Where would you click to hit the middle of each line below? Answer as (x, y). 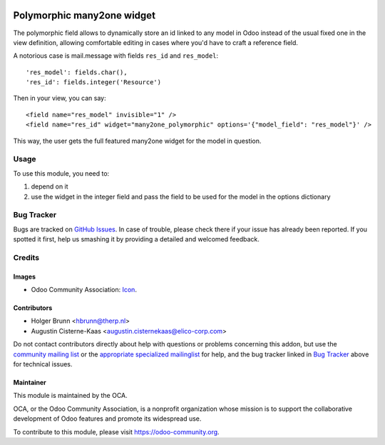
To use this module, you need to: (61, 173)
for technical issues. (43, 364)
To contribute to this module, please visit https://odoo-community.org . (117, 431)
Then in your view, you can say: (60, 98)
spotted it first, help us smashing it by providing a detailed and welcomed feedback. (136, 239)
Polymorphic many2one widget (84, 15)
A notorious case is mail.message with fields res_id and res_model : (116, 56)
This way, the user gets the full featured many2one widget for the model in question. (137, 141)
